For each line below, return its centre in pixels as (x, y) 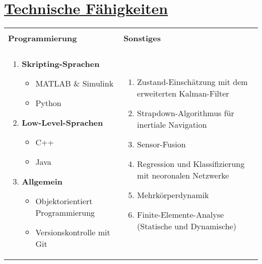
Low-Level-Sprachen (62, 123)
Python (48, 103)
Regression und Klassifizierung (191, 163)
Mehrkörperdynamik (173, 195)
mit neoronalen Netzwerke (183, 175)
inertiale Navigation (172, 124)
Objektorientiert (64, 201)
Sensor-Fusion (161, 144)
